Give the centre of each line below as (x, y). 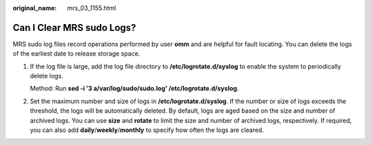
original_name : (35, 8)
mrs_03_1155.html (92, 8)
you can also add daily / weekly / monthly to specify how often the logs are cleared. (147, 130)
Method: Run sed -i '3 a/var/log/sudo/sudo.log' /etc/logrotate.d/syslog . (134, 89)
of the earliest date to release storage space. (76, 54)
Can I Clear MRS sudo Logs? (74, 27)
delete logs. (46, 76)
